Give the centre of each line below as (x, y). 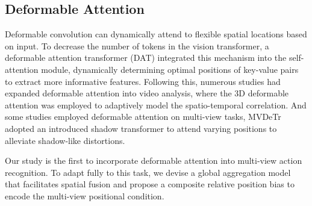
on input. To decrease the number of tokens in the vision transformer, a (137, 45)
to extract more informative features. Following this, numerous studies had (143, 81)
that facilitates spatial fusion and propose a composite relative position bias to (150, 184)
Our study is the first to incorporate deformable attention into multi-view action (154, 161)
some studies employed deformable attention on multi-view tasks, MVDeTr (143, 117)
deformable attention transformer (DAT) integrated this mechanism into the (146, 58)
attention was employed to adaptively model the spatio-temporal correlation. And (156, 105)
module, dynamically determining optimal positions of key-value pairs (170, 69)
